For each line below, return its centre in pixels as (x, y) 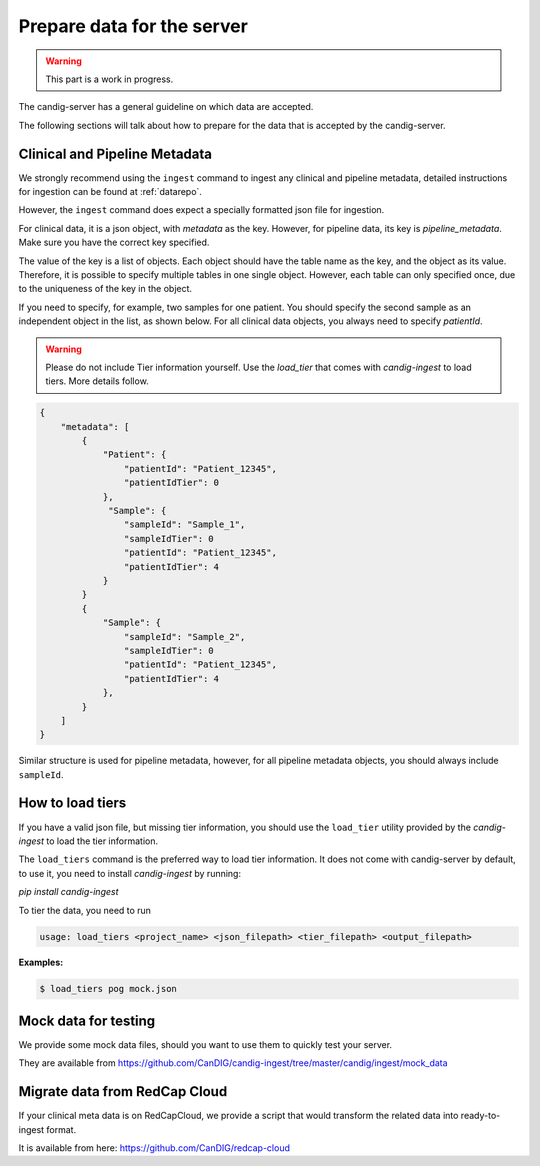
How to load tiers (72, 803)
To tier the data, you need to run (85, 910)
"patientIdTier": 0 (171, 483)
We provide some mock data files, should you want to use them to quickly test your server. (205, 1044)
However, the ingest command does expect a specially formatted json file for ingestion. (201, 210)
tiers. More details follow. (97, 381)
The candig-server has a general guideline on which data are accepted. (166, 107)
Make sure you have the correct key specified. (114, 242)
